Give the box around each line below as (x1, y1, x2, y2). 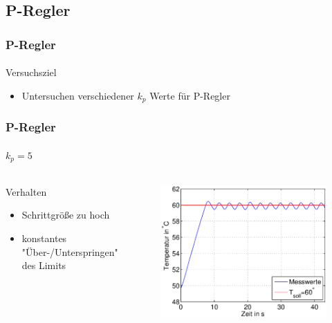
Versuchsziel (6, 65, 57, 80)
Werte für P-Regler (149, 88, 230, 102)
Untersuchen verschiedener (21, 88, 134, 102)
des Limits (21, 258, 66, 273)
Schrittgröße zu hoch (21, 207, 110, 222)
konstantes (21, 230, 67, 245)
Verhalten (6, 184, 47, 199)
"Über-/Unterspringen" (21, 244, 118, 259)
